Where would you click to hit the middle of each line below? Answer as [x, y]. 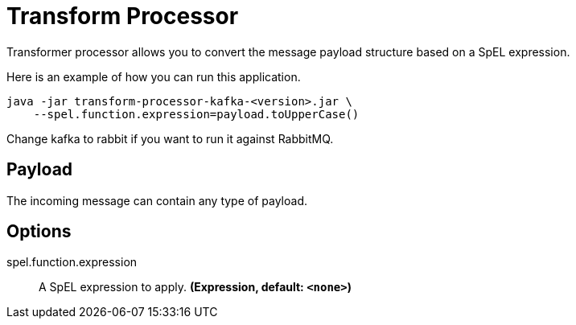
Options [39, 232]
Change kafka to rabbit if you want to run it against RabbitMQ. [170, 138]
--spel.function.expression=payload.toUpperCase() [196, 114]
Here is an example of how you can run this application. [154, 76]
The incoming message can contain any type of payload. [157, 200]
